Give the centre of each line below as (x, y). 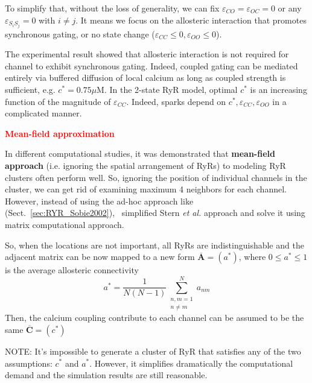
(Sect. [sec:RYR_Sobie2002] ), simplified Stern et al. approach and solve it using (155, 213)
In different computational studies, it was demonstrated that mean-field (140, 154)
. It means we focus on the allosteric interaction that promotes (191, 20)
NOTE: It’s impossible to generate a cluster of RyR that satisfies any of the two (153, 351)
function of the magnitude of (58, 101)
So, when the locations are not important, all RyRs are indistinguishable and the (154, 245)
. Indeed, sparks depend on (176, 101)
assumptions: (29, 363)
